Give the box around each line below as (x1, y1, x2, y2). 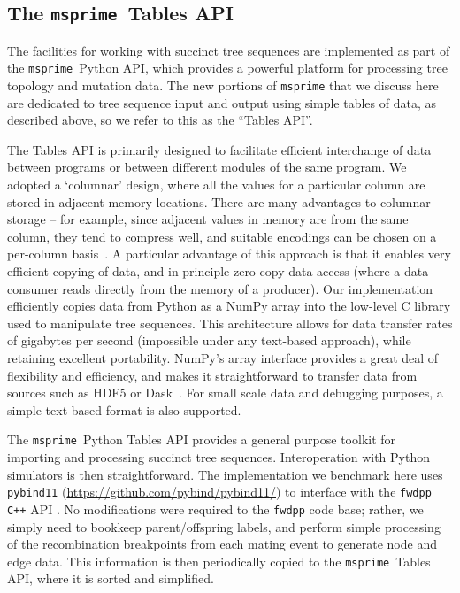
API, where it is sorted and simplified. (7, 569, 214, 588)
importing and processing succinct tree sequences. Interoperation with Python (7, 448, 430, 466)
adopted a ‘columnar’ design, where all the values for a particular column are (7, 175, 425, 194)
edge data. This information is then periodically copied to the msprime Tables (7, 551, 431, 570)
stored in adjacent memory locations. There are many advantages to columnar (7, 192, 431, 211)
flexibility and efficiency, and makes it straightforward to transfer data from (7, 366, 418, 384)
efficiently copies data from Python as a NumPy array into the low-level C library (7, 296, 451, 315)
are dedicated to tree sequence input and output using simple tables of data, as (7, 93, 437, 112)
